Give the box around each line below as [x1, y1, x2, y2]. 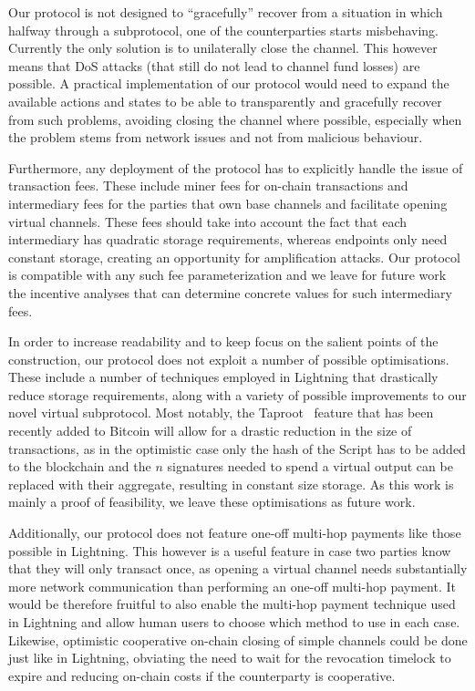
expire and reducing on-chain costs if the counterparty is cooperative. [8, 665, 396, 685]
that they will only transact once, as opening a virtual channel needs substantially [8, 559, 468, 578]
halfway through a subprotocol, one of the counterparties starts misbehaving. [8, 20, 439, 39]
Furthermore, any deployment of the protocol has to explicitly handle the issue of [8, 158, 463, 177]
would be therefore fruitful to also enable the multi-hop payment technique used [8, 594, 456, 614]
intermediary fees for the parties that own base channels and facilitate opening [8, 193, 448, 212]
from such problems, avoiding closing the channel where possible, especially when [8, 109, 462, 129]
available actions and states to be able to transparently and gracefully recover [8, 91, 442, 110]
